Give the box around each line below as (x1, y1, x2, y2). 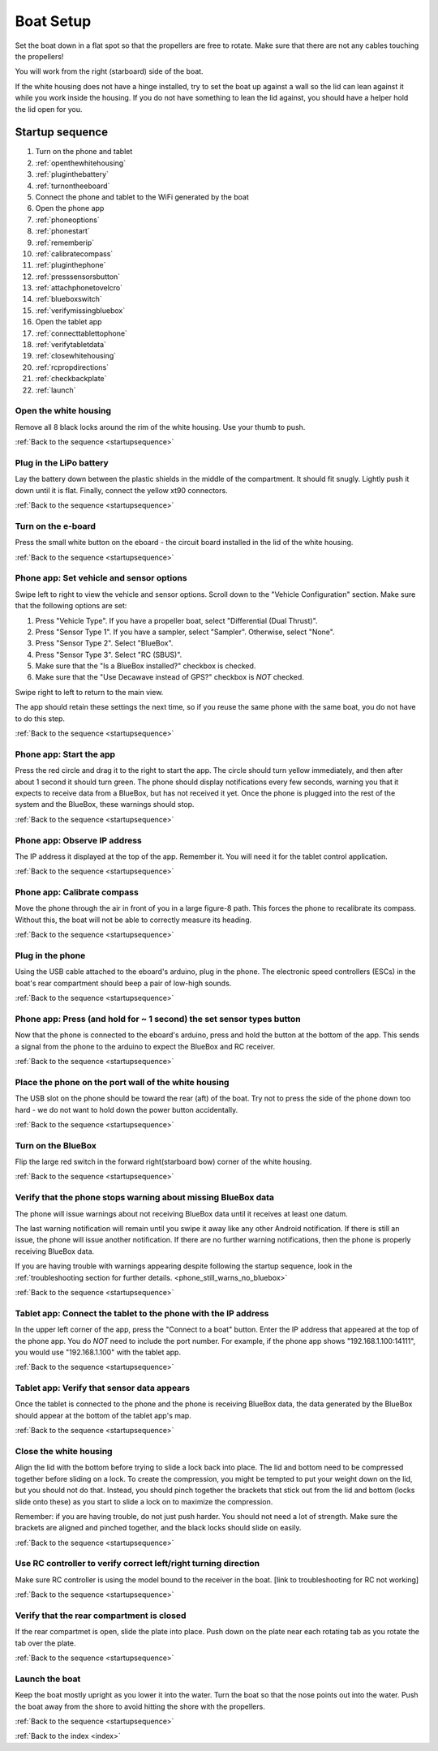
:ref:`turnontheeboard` (35, 181, 110, 191)
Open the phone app (35, 204, 105, 213)
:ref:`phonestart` (35, 226, 91, 236)
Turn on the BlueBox (15, 1139, 97, 1151)
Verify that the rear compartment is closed (15, 1610, 187, 1621)
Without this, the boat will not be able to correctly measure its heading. (15, 915, 252, 925)
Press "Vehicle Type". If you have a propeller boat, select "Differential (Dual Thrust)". (35, 616, 318, 625)
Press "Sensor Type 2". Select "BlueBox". (35, 638, 174, 648)
